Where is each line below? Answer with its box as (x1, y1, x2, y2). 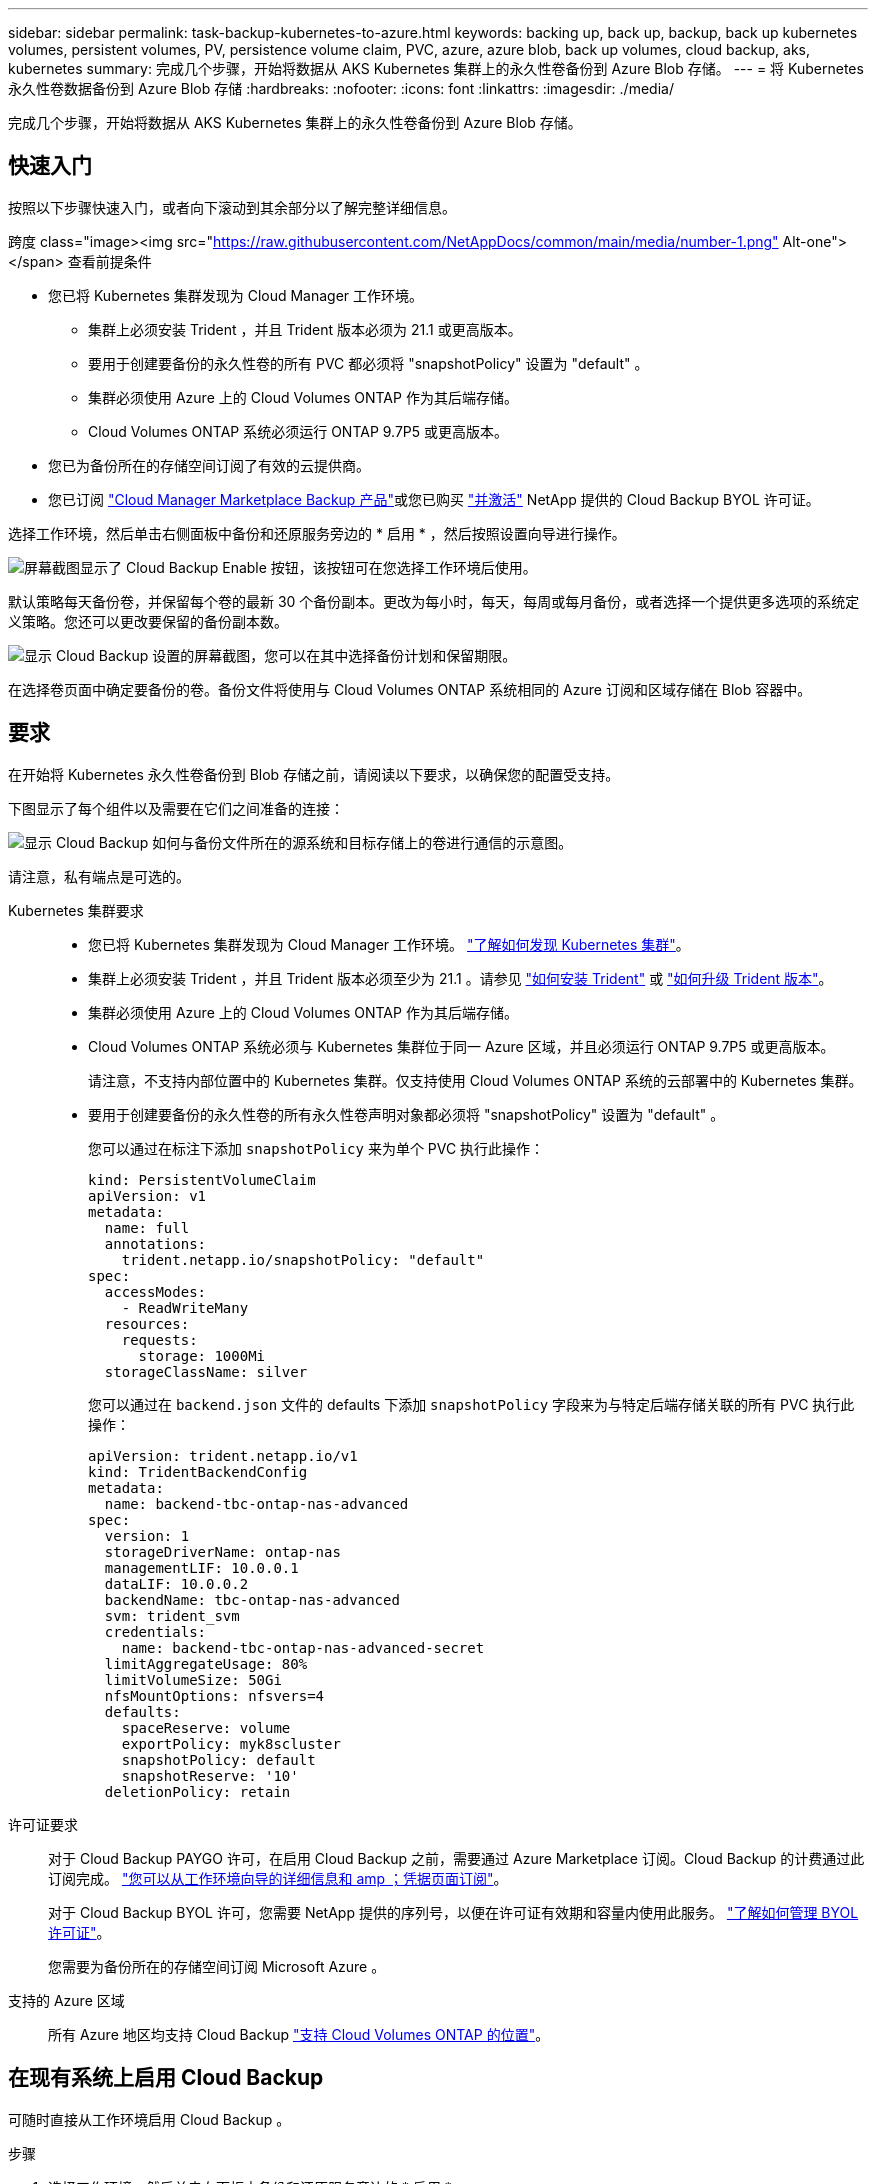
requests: (121, 1331, 198, 1348)
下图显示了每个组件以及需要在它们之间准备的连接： (8, 799, 344, 817)
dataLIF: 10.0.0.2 (104, 1575, 249, 1592)
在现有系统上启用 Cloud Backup (8, 2065, 324, 2091)
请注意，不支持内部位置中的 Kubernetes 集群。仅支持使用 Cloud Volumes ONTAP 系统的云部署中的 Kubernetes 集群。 (88, 1071, 863, 1089)
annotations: (104, 1235, 207, 1252)
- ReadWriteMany (121, 1299, 249, 1316)
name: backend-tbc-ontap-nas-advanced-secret (121, 1639, 485, 1656)
